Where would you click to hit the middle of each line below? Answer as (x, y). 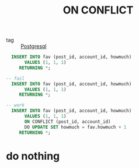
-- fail (15, 78)
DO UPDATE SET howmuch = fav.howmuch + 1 (75, 127)
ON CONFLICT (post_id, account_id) (67, 121)
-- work (15, 105)
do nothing (33, 156)
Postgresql (34, 46)
